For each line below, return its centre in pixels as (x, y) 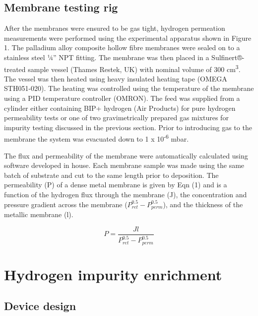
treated (15, 69)
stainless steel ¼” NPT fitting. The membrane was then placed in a (107, 57)
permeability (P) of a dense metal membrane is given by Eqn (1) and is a (116, 185)
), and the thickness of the (203, 204)
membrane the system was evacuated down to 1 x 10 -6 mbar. (97, 138)
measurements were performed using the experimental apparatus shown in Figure (128, 38)
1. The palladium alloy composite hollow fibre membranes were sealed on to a (122, 47)
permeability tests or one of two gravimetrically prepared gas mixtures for (116, 118)
